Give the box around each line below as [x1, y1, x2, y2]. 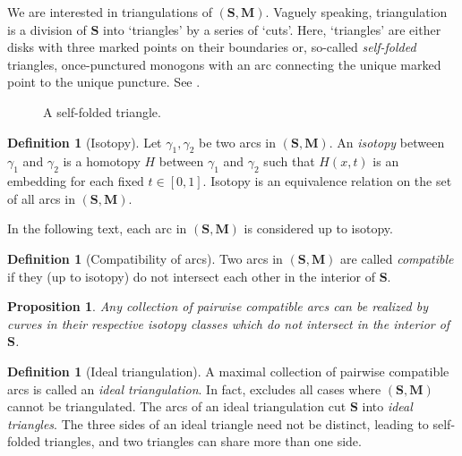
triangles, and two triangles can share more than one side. [44, 432, 362, 451]
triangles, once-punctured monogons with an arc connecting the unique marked [7, 55, 441, 73]
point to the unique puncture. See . [7, 72, 201, 91]
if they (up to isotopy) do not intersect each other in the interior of [7, 266, 375, 285]
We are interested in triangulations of [7, 3, 212, 21]
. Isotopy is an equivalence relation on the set [202, 172, 452, 190]
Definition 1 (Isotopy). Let [7, 132, 162, 151]
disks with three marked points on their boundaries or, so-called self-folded [7, 38, 416, 56]
